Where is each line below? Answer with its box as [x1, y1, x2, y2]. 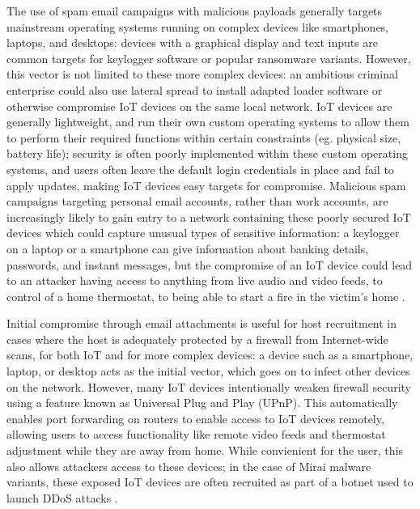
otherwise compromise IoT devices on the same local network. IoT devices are [6, 97, 392, 114]
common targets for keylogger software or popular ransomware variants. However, [6, 49, 411, 66]
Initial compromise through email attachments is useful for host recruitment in [6, 315, 397, 332]
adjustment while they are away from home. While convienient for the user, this [6, 442, 403, 459]
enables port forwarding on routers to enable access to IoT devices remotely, [6, 409, 384, 426]
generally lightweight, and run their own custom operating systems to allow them [6, 113, 409, 130]
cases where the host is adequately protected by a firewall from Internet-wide [6, 330, 388, 347]
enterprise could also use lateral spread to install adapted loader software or [6, 81, 383, 98]
